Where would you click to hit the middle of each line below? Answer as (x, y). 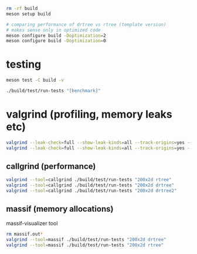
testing (24, 64)
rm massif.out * (25, 234)
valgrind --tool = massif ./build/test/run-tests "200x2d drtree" (86, 239)
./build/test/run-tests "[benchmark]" (53, 91)
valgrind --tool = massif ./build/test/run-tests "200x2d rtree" (85, 245)
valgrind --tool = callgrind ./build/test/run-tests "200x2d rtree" (89, 180)
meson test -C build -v (35, 80)
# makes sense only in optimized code (53, 30)
